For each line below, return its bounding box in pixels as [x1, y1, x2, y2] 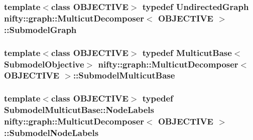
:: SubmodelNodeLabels [4, 126, 99, 139]
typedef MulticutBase [142, 46, 232, 58]
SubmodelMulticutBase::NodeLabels [4, 103, 154, 116]
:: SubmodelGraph [4, 23, 77, 35]
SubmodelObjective [4, 57, 84, 70]
